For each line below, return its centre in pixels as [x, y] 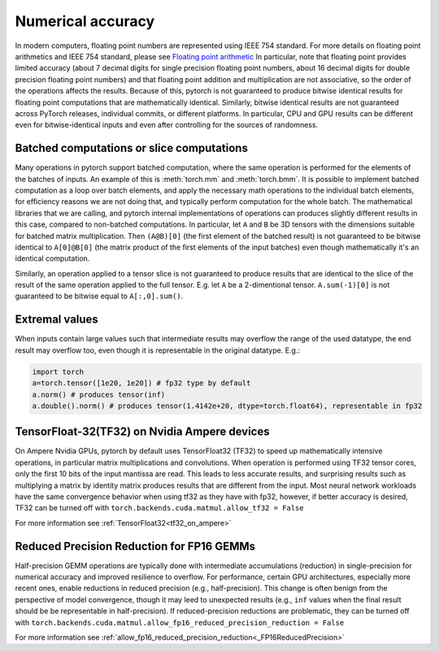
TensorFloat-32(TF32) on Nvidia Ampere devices [142, 432]
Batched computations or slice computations [131, 148]
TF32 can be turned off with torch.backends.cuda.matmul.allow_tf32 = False [159, 508]
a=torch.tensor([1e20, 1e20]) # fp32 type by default [141, 383]
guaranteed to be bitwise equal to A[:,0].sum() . [99, 296]
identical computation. [52, 258]
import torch [58, 371]
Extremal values [57, 320]
